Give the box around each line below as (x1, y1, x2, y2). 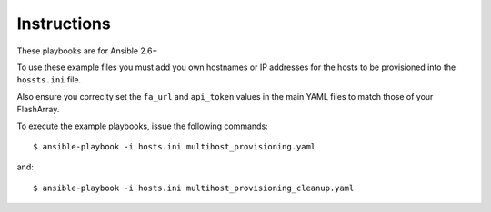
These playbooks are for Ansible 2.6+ (16, 45, 158, 56)
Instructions (16, 14, 111, 34)
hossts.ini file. (16, 74, 82, 85)
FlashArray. (16, 104, 60, 115)
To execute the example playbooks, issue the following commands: (16, 120, 268, 131)
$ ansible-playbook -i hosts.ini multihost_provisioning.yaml (33, 141, 316, 151)
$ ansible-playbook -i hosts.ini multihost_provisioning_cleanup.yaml (33, 182, 355, 193)
